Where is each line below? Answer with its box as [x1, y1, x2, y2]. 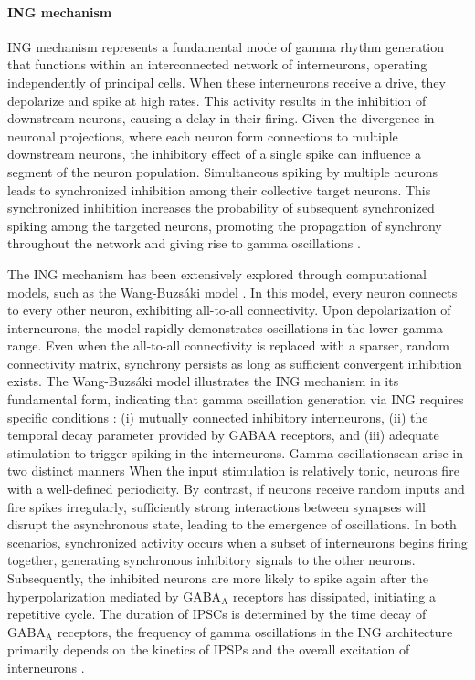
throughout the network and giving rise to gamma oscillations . [7, 234, 361, 253]
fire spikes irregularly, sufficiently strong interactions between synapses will [7, 497, 426, 516]
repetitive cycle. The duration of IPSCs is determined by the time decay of [7, 604, 427, 623]
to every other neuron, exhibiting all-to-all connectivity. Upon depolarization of [7, 300, 451, 319]
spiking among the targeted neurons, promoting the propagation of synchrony [7, 215, 442, 235]
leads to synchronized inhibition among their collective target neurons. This [7, 180, 431, 199]
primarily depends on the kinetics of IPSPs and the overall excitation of [7, 640, 410, 659]
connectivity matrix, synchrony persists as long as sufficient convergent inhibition [7, 353, 462, 372]
